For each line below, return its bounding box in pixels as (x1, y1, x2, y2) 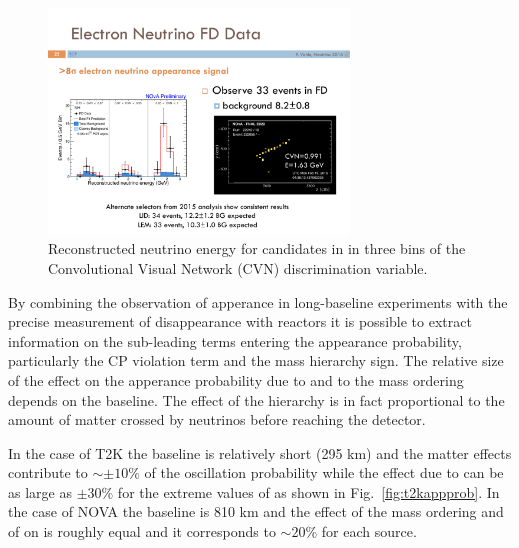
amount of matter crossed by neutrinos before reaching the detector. (8, 409, 426, 430)
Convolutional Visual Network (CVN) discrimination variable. (48, 257, 428, 278)
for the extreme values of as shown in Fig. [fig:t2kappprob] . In (117, 481, 500, 502)
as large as (8, 481, 72, 502)
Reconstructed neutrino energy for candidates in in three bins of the (48, 238, 466, 259)
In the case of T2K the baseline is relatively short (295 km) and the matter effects (8, 442, 512, 463)
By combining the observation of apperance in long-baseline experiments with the (8, 291, 508, 312)
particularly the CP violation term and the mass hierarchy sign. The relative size (8, 350, 504, 371)
